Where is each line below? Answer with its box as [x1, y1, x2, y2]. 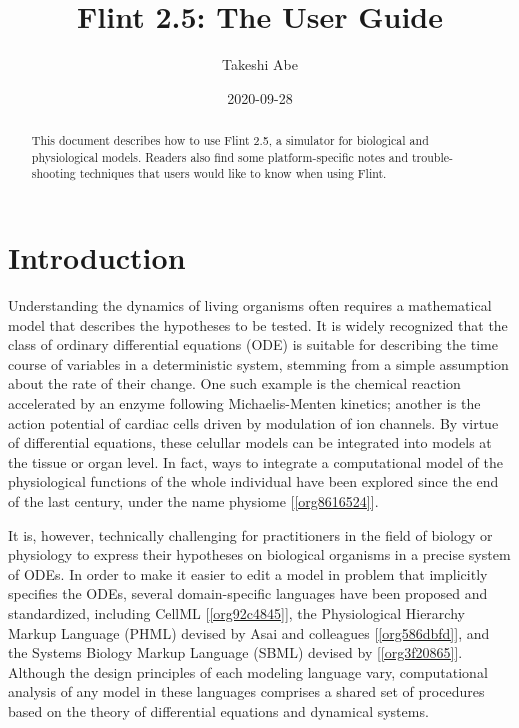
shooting [31, 165, 76, 182]
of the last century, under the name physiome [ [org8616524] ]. [8, 490, 379, 511]
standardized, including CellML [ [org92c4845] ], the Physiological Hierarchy [8, 602, 465, 623]
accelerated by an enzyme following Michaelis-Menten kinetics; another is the [8, 392, 481, 413]
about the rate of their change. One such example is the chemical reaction [8, 373, 461, 394]
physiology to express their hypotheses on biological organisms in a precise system [8, 544, 511, 565]
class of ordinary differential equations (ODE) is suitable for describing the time [8, 334, 498, 355]
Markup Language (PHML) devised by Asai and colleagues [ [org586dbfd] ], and [8, 622, 490, 643]
